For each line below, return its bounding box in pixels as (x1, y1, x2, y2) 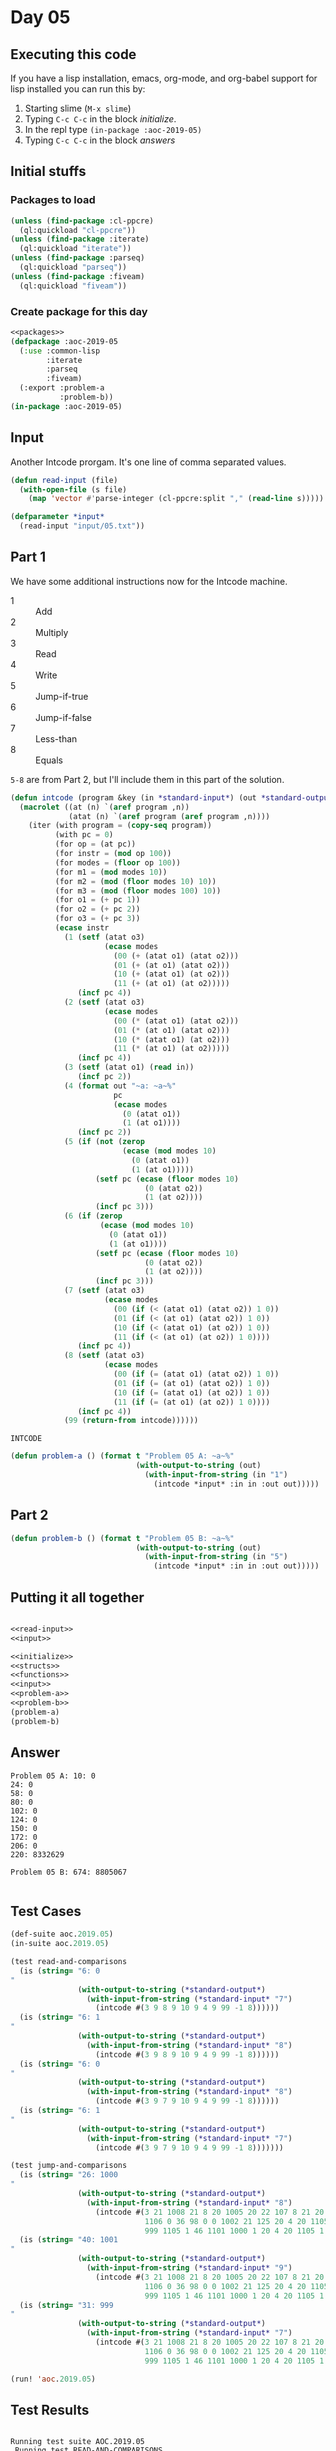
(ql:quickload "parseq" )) (19, 262, 128, 273)
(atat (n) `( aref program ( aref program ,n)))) (68, 811, 271, 821)
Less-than (35, 732, 78, 745)
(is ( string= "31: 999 (19, 2300, 114, 2310)
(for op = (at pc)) (54, 839, 137, 850)
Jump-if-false (35, 711, 92, 723)
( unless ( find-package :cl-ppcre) (10, 216, 155, 226)
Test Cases (10, 1902, 82, 1920)
